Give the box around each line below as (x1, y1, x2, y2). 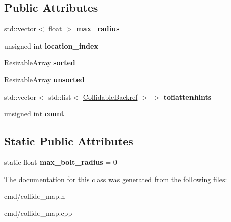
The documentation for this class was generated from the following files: (4, 173, 227, 184)
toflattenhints (163, 91, 212, 102)
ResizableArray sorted (4, 57, 75, 68)
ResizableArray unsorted (4, 74, 85, 84)
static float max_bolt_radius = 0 (4, 156, 117, 167)
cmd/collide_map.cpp (4, 207, 72, 218)
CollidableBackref (83, 91, 138, 102)
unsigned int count (4, 108, 64, 119)
